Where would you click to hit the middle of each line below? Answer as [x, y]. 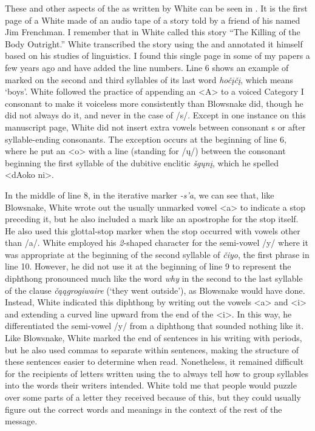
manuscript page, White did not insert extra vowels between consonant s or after [155, 127]
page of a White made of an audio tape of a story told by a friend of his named [153, 20]
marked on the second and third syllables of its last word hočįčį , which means [149, 79]
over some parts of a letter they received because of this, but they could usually [153, 397]
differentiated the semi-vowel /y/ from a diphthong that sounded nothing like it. [154, 326]
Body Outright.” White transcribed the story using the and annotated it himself [154, 43]
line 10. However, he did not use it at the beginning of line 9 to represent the [148, 266]
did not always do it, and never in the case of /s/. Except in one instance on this [155, 115]
